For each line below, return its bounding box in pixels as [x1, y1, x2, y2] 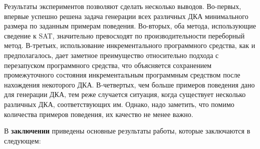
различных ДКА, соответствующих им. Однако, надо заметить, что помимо [4, 98, 234, 109]
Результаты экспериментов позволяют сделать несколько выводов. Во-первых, [4, 1, 241, 11]
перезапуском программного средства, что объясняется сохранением [4, 59, 212, 70]
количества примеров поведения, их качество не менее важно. [4, 108, 193, 119]
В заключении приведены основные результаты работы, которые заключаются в [4, 125, 250, 136]
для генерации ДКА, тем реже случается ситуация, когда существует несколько [4, 89, 246, 99]
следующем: [4, 135, 41, 145]
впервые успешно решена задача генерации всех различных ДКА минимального [4, 10, 248, 21]
